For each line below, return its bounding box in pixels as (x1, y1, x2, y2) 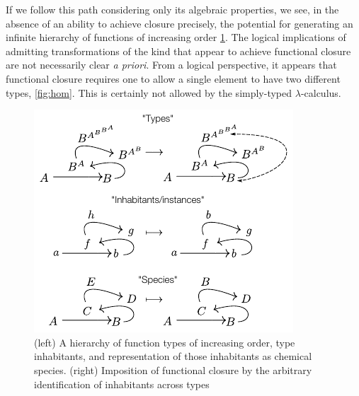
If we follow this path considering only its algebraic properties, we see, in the (6, 2, 339, 16)
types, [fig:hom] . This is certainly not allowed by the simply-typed (6, 85, 292, 100)
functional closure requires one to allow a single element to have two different (6, 71, 341, 86)
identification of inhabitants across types (34, 376, 210, 391)
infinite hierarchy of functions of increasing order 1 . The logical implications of (6, 30, 346, 45)
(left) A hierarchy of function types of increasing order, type (34, 334, 295, 349)
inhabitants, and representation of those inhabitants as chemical (34, 349, 312, 363)
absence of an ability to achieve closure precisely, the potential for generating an (6, 16, 353, 30)
